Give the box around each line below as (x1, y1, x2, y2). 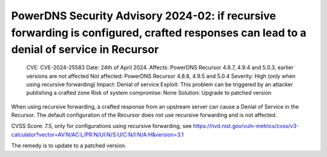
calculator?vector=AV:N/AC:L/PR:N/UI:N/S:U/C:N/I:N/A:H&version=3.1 (11, 130, 184, 138)
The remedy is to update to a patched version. (11, 142, 127, 149)
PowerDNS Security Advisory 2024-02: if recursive (11, 9, 276, 22)
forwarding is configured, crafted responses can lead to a (11, 26, 307, 39)
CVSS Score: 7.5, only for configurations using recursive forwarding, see (11, 123, 192, 130)
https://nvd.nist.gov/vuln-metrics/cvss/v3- (193, 123, 299, 130)
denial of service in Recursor (11, 43, 159, 57)
